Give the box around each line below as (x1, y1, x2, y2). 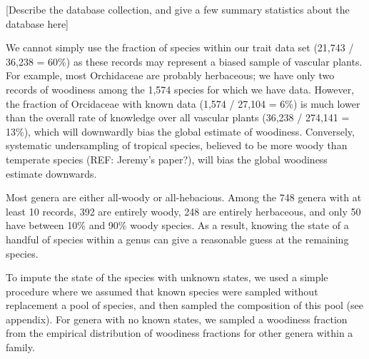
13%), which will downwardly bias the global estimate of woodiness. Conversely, (6, 123, 355, 138)
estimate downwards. (6, 166, 97, 181)
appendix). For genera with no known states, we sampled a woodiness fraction (6, 311, 348, 326)
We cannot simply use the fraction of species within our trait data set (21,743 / (6, 40, 354, 55)
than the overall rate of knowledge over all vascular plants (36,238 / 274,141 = (6, 110, 350, 125)
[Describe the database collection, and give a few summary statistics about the (6, 2, 350, 16)
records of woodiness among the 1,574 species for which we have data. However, (6, 81, 355, 96)
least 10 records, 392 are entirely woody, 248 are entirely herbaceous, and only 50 (6, 203, 361, 218)
